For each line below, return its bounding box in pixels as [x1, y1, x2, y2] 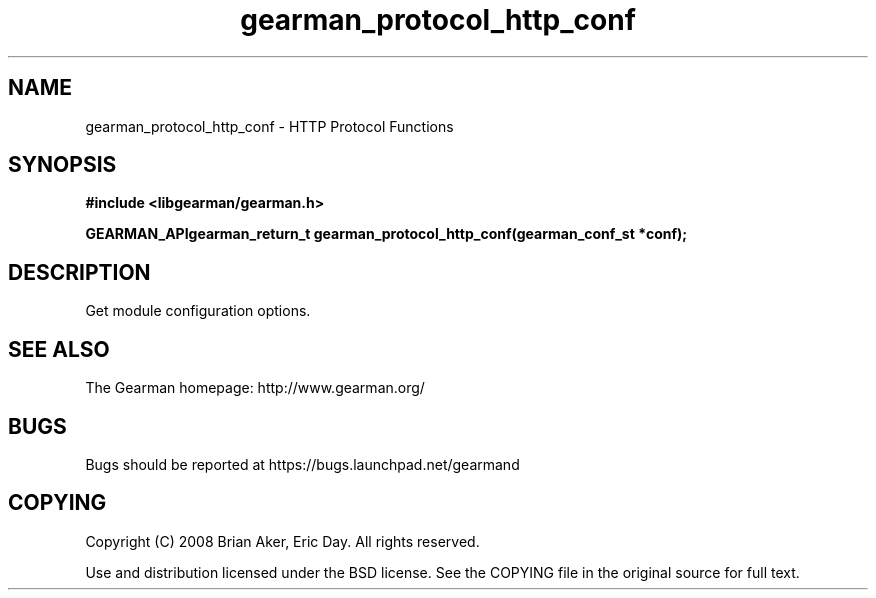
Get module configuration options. [85, 302, 311, 320]
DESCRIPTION [8, 259, 151, 285]
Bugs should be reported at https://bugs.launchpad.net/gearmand [85, 455, 520, 473]
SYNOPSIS [8, 152, 117, 178]
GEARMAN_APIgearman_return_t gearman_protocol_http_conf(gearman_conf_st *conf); [85, 225, 688, 243]
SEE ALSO [8, 336, 110, 362]
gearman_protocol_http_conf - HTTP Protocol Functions [85, 117, 454, 135]
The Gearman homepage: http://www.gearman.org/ [85, 379, 425, 397]
